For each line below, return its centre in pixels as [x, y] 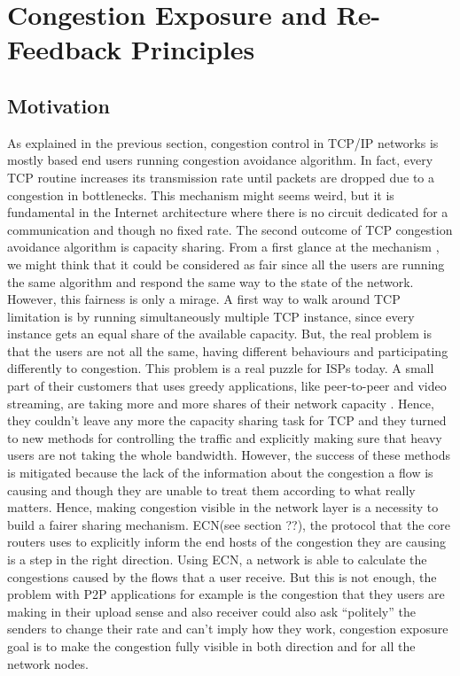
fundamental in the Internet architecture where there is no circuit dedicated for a [228, 212]
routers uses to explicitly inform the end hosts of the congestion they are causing [226, 542]
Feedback [64, 49]
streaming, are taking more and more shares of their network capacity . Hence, [221, 403]
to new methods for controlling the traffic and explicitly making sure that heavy [225, 437]
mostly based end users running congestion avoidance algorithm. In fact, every [220, 160]
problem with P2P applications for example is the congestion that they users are [226, 594]
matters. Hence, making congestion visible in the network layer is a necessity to [223, 507]
